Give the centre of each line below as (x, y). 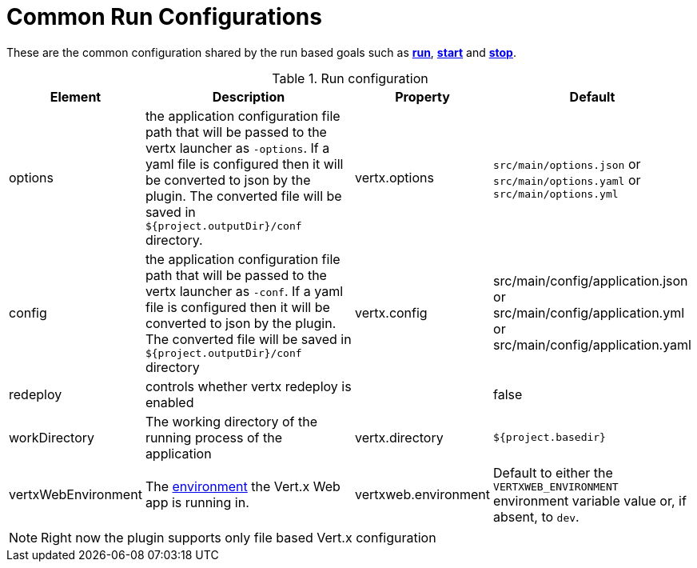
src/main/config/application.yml (589, 313)
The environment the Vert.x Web (243, 487)
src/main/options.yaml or (567, 180)
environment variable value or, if (590, 500)
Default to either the (553, 472)
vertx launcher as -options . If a (237, 148)
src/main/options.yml (556, 194)
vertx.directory (399, 437)
